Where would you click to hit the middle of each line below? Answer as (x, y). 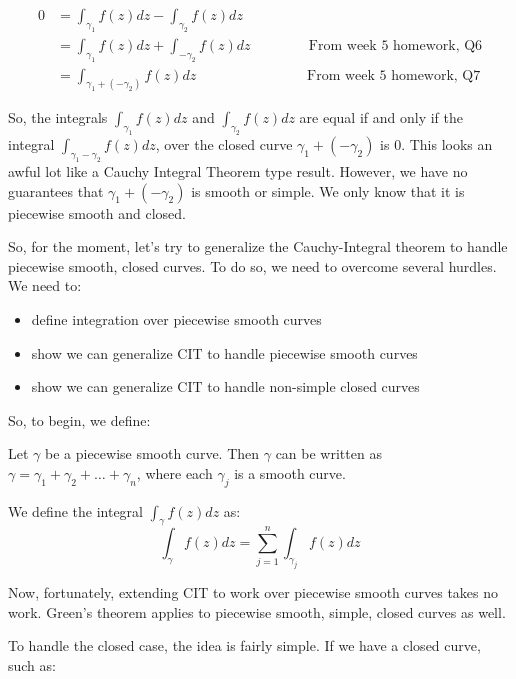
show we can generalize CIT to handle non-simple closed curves (225, 386)
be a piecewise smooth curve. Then (152, 453)
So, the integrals (58, 117)
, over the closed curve (224, 144)
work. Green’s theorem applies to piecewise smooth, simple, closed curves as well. (257, 611)
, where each (174, 472)
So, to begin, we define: (79, 419)
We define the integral (75, 510)
